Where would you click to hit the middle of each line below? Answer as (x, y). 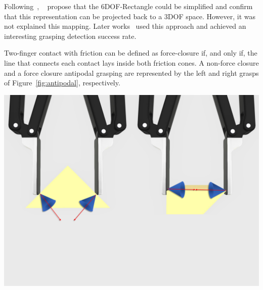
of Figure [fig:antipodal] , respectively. (62, 83)
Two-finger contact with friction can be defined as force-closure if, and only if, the (131, 53)
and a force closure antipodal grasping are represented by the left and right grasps (131, 72)
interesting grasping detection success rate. (70, 36)
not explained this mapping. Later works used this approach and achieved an (125, 26)
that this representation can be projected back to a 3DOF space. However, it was (130, 16)
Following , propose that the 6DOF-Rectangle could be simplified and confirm (128, 6)
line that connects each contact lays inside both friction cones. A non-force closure (131, 62)
